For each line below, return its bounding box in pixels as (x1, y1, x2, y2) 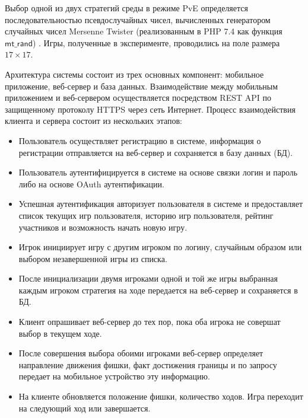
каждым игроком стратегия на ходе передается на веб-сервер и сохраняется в (18, 283, 298, 296)
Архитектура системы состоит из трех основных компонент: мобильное (5, 68, 264, 80)
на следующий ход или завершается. (18, 401, 151, 414)
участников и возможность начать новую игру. (18, 221, 188, 233)
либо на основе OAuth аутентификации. (18, 177, 164, 190)
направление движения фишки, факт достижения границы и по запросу (18, 358, 277, 371)
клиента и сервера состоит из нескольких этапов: (5, 114, 183, 127)
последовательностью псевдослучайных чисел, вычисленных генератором (5, 13, 271, 25)
